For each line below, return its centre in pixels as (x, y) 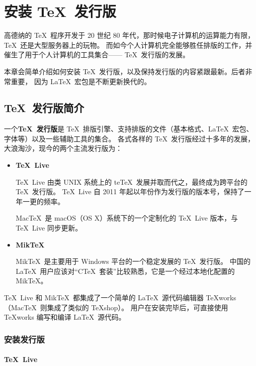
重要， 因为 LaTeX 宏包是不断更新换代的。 (81, 81)
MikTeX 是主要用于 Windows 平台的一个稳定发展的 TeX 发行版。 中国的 (133, 261)
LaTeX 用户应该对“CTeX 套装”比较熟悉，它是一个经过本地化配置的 (125, 271)
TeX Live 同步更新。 (49, 228)
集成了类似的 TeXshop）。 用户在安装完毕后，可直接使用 (137, 307)
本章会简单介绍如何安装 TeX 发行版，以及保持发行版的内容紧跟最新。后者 (125, 71)
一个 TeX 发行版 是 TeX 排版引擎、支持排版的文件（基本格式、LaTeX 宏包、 (129, 129)
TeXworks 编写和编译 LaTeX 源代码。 (65, 317)
